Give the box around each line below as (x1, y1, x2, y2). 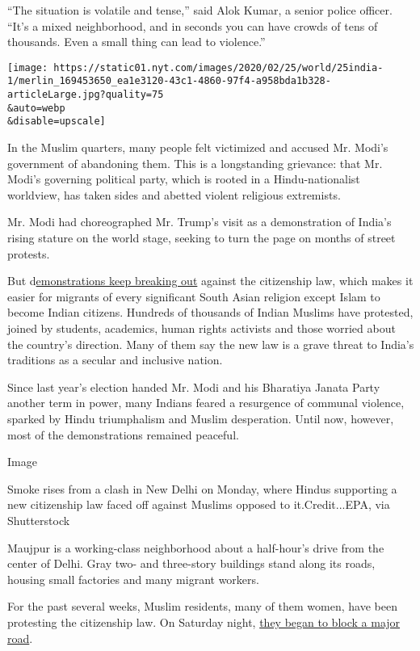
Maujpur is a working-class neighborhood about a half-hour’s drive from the (7, 539, 384, 556)
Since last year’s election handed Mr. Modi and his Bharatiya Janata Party (7, 378, 380, 395)
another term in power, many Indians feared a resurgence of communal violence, (7, 394, 405, 411)
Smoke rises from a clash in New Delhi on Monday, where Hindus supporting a (7, 480, 397, 497)
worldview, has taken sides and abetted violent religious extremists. (7, 186, 341, 203)
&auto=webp (7, 102, 65, 114)
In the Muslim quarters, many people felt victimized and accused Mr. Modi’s (7, 139, 388, 156)
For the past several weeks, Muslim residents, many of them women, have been (7, 598, 397, 615)
